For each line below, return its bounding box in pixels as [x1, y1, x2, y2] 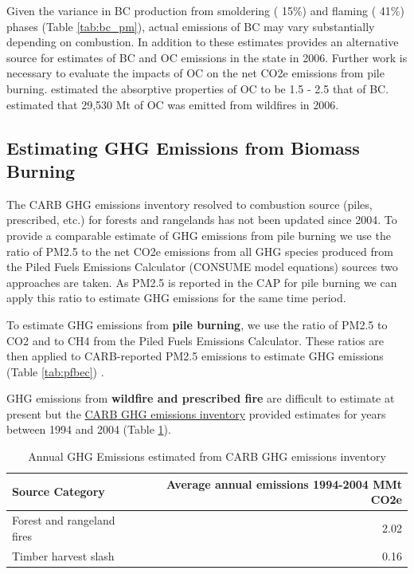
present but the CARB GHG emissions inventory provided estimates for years [6, 405, 386, 422]
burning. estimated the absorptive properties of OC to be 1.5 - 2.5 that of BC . [6, 80, 389, 96]
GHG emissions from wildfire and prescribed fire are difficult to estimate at [6, 390, 395, 407]
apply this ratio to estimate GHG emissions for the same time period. [6, 289, 346, 306]
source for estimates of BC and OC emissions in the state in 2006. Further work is [6, 49, 408, 65]
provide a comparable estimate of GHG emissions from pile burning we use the [6, 226, 391, 243]
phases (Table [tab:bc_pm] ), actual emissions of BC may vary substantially [6, 18, 375, 34]
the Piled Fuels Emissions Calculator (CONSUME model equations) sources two [6, 258, 398, 275]
